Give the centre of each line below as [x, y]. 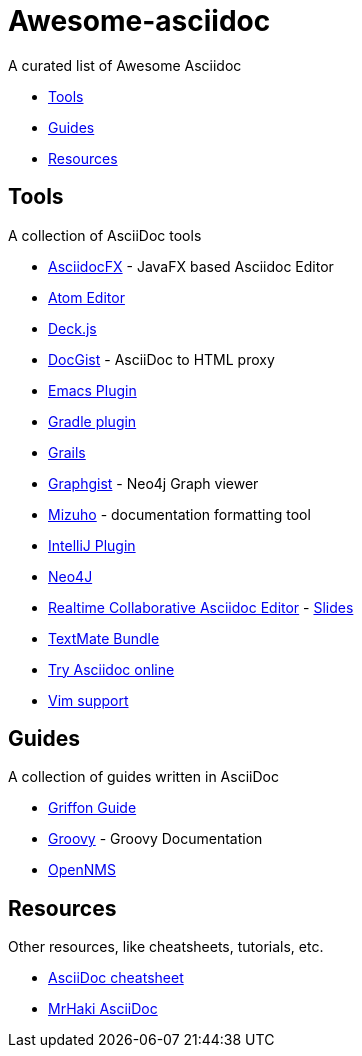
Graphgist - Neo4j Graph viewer [153, 483]
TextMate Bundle [104, 638]
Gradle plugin [92, 421]
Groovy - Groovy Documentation [155, 839]
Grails [67, 452]
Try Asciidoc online [111, 669]
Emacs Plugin [92, 390]
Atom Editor [86, 297]
